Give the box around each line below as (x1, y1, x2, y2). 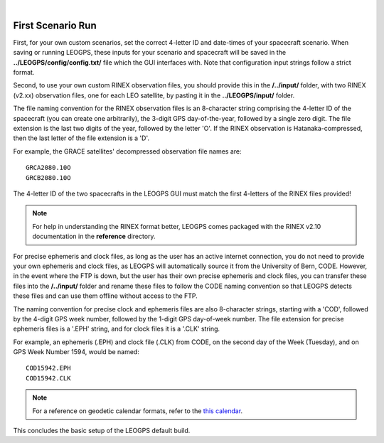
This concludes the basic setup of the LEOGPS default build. (13, 427, 191, 435)
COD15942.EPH (26, 364, 71, 373)
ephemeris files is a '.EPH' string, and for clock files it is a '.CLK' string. (13, 324, 220, 333)
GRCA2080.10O (26, 164, 71, 172)
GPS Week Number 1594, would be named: (13, 348, 140, 356)
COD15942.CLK (26, 374, 71, 382)
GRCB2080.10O (26, 174, 71, 181)
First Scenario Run (13, 19, 97, 31)
